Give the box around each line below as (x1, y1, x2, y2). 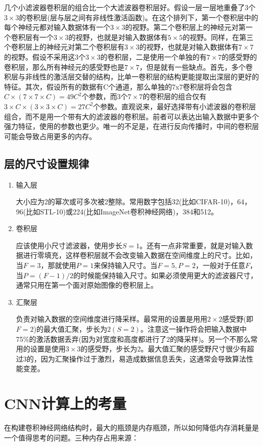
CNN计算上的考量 (4, 393, 126, 414)
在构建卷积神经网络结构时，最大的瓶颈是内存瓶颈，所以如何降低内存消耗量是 (4, 422, 259, 433)
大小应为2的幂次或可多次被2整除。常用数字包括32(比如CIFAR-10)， (16, 196, 237, 207)
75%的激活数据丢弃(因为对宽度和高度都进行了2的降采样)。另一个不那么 (16, 333, 251, 344)
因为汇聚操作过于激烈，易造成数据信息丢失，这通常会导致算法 (40, 353, 246, 364)
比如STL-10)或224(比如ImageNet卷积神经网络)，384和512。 (26, 206, 218, 216)
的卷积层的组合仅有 (143, 91, 207, 102)
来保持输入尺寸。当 (94, 260, 158, 271)
